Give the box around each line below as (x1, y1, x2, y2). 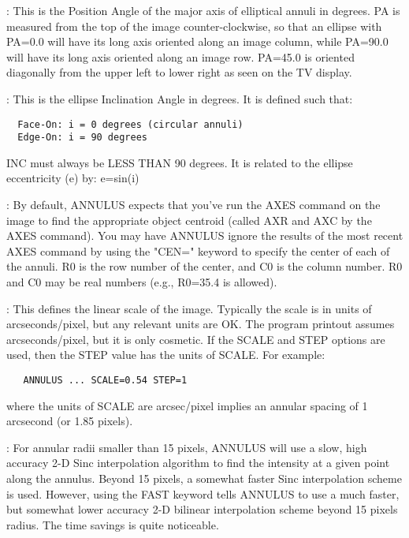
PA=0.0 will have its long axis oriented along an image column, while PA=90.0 (6, 33, 389, 50)
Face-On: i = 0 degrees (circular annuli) (17, 118, 244, 130)
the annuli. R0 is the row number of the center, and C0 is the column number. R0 (6, 258, 403, 275)
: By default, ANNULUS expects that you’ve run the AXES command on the (6, 196, 381, 213)
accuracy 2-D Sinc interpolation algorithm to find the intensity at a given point (6, 454, 390, 471)
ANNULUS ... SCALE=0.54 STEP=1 (23, 375, 188, 386)
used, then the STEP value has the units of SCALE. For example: (6, 346, 325, 363)
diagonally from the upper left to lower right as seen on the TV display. (6, 64, 352, 80)
